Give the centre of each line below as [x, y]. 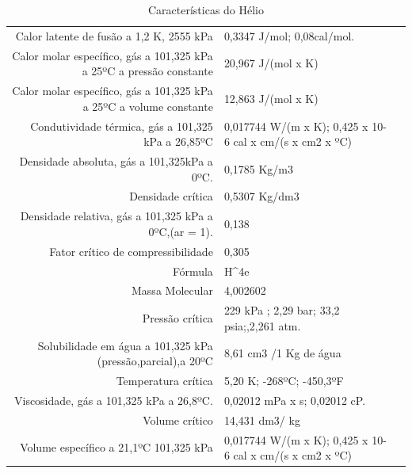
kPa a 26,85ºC [178, 141]
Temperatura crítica [164, 381]
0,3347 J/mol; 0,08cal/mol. [289, 35]
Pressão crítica [177, 318]
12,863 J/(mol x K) [271, 98]
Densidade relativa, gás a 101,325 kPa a [116, 216]
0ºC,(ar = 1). [181, 231]
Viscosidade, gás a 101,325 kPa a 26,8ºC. [113, 400]
